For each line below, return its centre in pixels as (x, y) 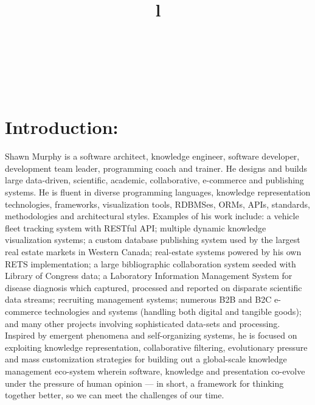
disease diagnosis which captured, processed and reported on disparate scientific (154, 287)
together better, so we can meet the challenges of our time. (115, 395)
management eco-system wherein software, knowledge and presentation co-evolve (155, 371)
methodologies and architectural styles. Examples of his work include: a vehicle (152, 216)
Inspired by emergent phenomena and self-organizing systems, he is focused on (151, 335)
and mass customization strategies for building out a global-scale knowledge (146, 359)
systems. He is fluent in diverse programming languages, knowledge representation (158, 192)
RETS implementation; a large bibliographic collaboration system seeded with (151, 263)
